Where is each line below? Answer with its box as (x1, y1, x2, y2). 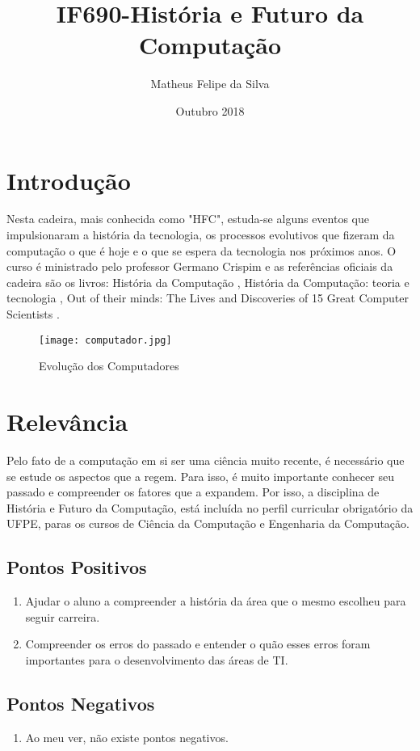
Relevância (6, 405, 128, 438)
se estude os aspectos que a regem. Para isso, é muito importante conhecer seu (6, 467, 394, 484)
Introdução (6, 163, 131, 196)
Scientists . (6, 306, 60, 322)
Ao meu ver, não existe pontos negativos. (25, 728, 229, 745)
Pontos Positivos (6, 555, 147, 580)
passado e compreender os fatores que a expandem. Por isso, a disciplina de (6, 483, 380, 500)
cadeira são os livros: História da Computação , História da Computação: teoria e (6, 273, 409, 290)
